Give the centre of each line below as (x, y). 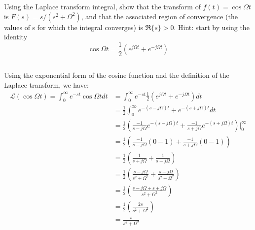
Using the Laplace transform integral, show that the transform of (102, 7)
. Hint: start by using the (212, 27)
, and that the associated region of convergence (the (159, 16)
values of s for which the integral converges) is (73, 27)
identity (16, 37)
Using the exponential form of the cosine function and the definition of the (117, 75)
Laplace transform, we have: (46, 85)
